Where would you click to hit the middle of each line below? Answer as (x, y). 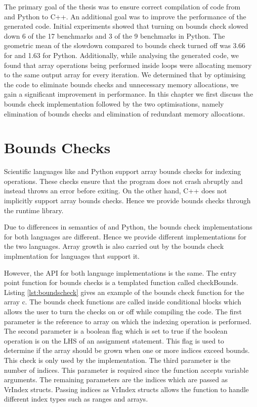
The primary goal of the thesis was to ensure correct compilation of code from (122, 6)
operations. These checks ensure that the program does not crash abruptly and (123, 181)
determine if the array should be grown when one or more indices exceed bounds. (127, 350)
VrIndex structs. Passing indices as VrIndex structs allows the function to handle (127, 389)
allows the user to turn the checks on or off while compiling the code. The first (123, 311)
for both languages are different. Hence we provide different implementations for (125, 236)
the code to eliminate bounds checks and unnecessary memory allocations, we (121, 84)
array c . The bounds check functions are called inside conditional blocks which (123, 302)
